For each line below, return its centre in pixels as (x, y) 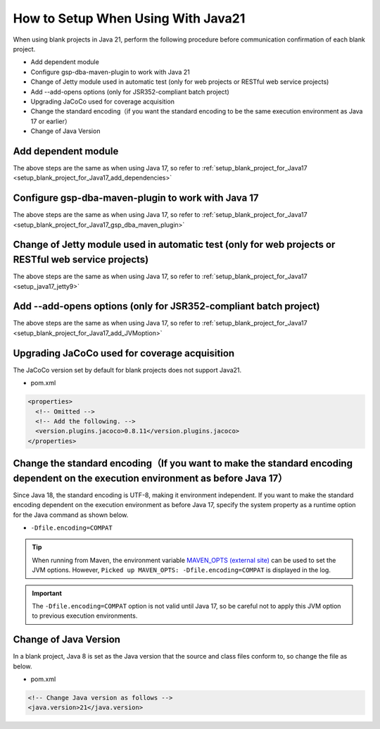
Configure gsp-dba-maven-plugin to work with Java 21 (110, 72)
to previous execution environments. (85, 616)
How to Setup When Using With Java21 (129, 18)
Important (47, 593)
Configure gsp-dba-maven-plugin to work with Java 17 (136, 198)
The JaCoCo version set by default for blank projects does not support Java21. (127, 370)
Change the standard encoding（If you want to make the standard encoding (183, 464)
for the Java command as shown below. (71, 515)
